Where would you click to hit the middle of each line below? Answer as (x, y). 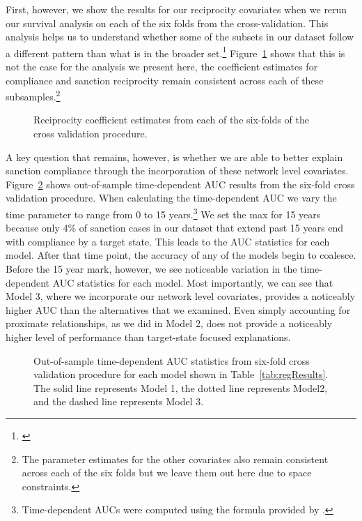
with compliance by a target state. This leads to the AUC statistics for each (168, 241)
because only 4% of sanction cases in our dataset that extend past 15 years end (175, 228)
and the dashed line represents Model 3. (119, 401)
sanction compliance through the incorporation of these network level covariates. (177, 171)
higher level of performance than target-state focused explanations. (148, 337)
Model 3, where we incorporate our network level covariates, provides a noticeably (181, 296)
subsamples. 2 (33, 95)
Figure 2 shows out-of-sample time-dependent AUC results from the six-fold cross (180, 184)
